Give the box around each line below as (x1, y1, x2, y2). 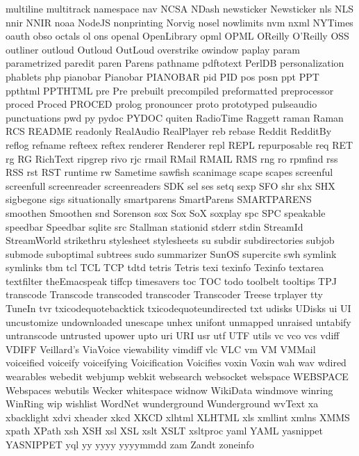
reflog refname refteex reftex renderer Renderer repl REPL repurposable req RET (6, 137, 353, 152)
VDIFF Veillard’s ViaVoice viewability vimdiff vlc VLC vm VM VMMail (6, 341, 316, 356)
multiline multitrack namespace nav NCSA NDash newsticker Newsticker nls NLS (6, 1, 353, 15)
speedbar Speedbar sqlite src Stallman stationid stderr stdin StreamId (6, 219, 303, 234)
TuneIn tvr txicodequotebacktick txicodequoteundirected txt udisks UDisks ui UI (6, 301, 351, 316)
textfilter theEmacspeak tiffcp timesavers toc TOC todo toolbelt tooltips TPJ (6, 273, 337, 288)
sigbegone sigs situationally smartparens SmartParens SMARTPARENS (6, 192, 312, 206)
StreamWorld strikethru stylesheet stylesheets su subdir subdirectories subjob (6, 233, 335, 247)
